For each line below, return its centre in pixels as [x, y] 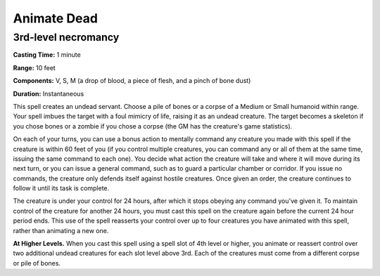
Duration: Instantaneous [49, 93]
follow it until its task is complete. [61, 188]
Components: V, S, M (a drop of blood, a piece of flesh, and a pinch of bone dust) [132, 81]
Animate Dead [56, 18]
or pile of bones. [37, 263]
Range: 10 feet [34, 67]
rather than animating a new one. [61, 230]
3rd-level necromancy [66, 37]
